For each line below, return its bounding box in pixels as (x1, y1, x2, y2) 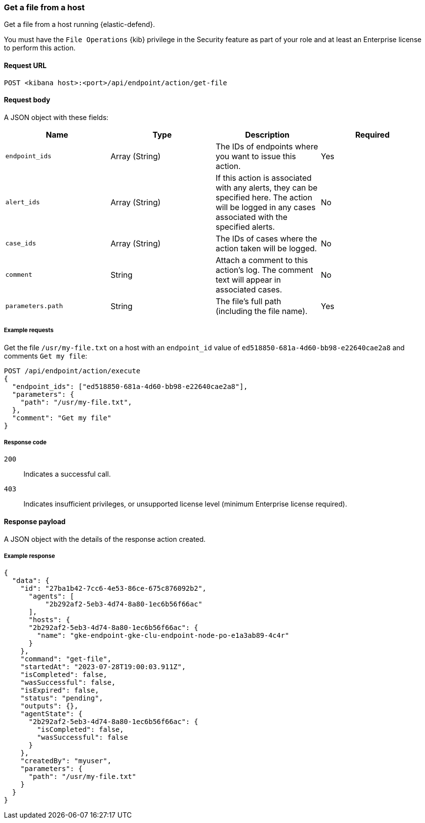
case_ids (5, 240, 36, 247)
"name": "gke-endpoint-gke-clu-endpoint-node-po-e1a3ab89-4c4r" (37, 631, 289, 640)
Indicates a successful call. (24, 470, 111, 479)
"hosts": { (28, 616, 70, 624)
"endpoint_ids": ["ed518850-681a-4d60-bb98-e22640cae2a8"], (12, 382, 248, 390)
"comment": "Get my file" (12, 413, 112, 422)
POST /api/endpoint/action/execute (4, 366, 141, 375)
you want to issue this (216, 151, 296, 161)
